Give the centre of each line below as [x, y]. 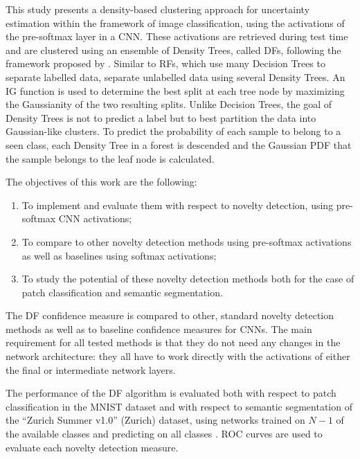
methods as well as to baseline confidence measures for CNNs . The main [159, 328]
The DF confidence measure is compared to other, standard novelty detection [170, 315]
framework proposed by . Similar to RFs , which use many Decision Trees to [165, 63]
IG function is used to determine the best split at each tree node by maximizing [175, 90]
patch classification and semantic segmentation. [122, 292]
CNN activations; [95, 218]
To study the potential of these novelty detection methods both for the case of [188, 279]
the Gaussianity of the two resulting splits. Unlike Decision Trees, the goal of [169, 104]
